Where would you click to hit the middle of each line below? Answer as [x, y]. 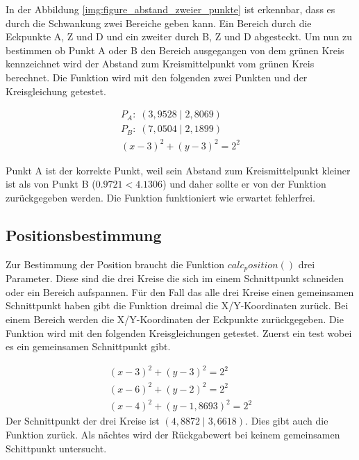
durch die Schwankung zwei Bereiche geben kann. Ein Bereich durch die [159, 23]
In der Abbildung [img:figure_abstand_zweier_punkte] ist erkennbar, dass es [170, 9]
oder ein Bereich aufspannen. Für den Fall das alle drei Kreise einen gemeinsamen [180, 291]
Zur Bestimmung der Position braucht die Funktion [115, 264]
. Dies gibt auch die [287, 421]
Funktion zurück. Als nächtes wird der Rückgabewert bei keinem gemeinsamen [173, 434]
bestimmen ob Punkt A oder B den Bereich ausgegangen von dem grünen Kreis [175, 50]
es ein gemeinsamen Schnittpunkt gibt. [88, 346]
